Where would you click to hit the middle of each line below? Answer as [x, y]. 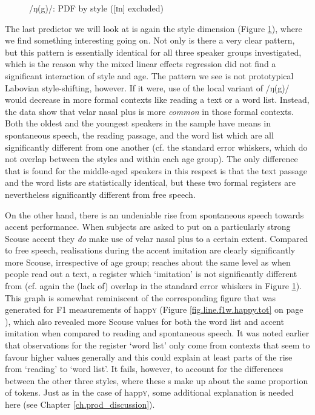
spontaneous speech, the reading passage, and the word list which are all [139, 135]
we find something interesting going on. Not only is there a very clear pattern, [150, 40]
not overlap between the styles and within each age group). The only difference [151, 159]
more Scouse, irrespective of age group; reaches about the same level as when [148, 262]
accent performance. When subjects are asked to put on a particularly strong [148, 227]
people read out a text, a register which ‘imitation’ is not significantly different [151, 274]
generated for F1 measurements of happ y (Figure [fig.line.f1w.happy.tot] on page [154, 309]
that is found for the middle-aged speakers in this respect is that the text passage [156, 170]
